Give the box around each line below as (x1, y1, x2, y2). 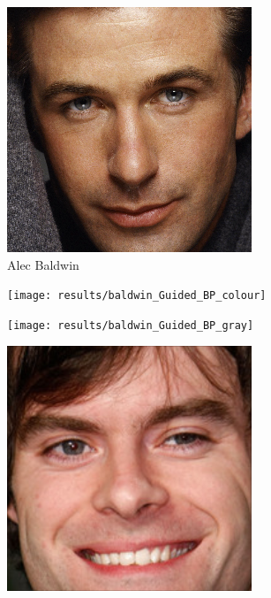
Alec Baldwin (7, 255, 79, 273)
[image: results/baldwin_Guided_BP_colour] (7, 289, 267, 303)
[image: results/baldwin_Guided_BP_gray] (7, 318, 254, 332)
